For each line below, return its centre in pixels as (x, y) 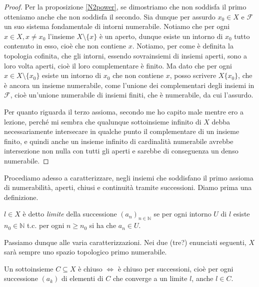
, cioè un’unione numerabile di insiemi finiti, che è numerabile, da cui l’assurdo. (132, 95)
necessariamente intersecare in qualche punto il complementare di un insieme (122, 131)
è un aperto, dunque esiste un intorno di (161, 36)
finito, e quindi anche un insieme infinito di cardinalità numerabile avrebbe (119, 141)
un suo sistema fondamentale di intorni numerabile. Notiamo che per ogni (117, 26)
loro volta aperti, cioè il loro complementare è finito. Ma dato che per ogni (118, 65)
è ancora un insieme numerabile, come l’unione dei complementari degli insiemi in (129, 85)
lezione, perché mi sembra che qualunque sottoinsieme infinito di (103, 121)
